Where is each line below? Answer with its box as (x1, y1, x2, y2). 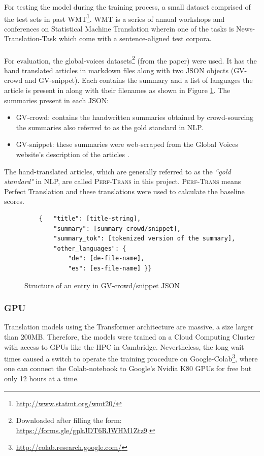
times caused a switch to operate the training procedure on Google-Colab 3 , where (4, 352, 258, 363)
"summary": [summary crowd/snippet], (53, 225, 181, 232)
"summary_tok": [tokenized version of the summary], (53, 235, 236, 242)
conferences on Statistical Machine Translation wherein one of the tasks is (4, 23, 234, 34)
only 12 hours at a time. (4, 373, 79, 383)
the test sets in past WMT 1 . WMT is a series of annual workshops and (4, 12, 225, 24)
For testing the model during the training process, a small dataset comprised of (4, 2, 251, 12)
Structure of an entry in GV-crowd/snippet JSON (24, 280, 180, 290)
